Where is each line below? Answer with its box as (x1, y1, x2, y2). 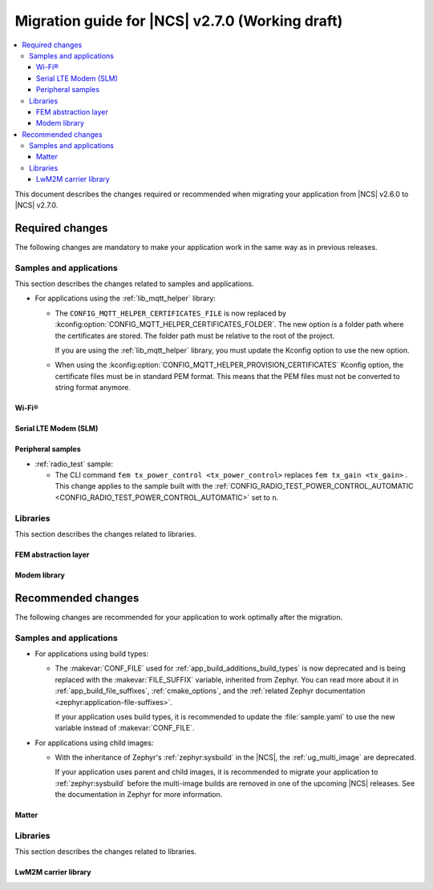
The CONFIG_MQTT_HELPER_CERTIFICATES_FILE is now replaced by (55, 308, 287, 318)
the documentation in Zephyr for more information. (55, 790, 223, 799)
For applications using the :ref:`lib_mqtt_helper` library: (34, 293, 216, 304)
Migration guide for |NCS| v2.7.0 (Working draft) (14, 12, 343, 30)
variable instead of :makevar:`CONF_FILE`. (55, 723, 195, 733)
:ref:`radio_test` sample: (34, 459, 114, 469)
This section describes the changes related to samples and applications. (14, 279, 254, 288)
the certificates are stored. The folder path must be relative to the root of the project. (55, 331, 335, 340)
